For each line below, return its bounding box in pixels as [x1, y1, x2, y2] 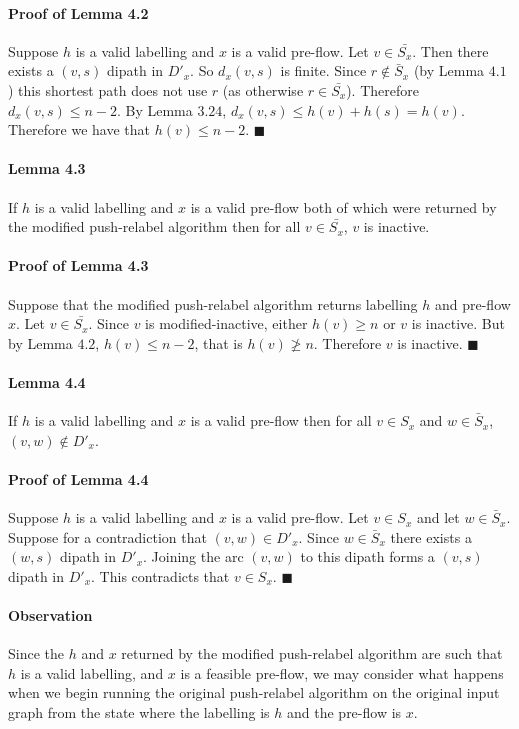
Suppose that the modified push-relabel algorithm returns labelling [8, 293, 418, 314]
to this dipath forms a [300, 546, 435, 567]
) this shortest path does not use [8, 79, 208, 100]
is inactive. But [411, 313, 505, 334]
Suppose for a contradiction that [8, 526, 207, 547]
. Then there [412, 40, 489, 61]
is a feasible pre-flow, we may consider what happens [180, 662, 504, 683]
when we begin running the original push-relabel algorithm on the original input [8, 682, 500, 703]
